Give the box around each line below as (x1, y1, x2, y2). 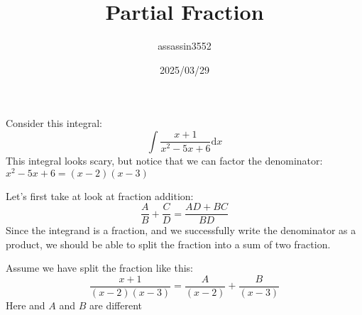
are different (89, 298, 142, 313)
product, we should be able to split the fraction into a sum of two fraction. (6, 236, 331, 251)
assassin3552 (158, 38, 212, 53)
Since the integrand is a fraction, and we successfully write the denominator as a (6, 223, 356, 238)
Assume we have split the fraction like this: (6, 260, 193, 275)
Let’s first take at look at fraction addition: (6, 188, 194, 203)
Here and (6, 298, 45, 313)
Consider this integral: (6, 116, 102, 131)
